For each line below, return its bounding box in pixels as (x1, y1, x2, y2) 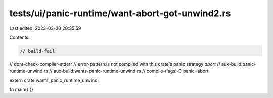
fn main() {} (9, 86, 34, 93)
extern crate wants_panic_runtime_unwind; (9, 77, 99, 83)
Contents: (9, 34, 30, 40)
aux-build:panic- (221, 61, 256, 67)
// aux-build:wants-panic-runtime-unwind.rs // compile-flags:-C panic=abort (49, 68, 209, 74)
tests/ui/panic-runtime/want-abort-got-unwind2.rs (9, 8, 231, 19)
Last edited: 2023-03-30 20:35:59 (9, 25, 81, 31)
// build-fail (20, 48, 55, 54)
